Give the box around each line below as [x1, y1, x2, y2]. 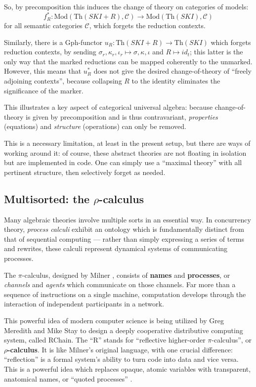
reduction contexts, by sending [4, 46, 96, 57]
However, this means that [4, 66, 82, 76]
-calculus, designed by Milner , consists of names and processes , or [22, 269, 230, 280]
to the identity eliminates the [131, 76, 220, 86]
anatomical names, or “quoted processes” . [4, 373, 132, 384]
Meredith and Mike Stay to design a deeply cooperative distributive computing [4, 325, 243, 335]
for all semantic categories [4, 20, 83, 31]
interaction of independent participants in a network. [4, 299, 164, 309]
